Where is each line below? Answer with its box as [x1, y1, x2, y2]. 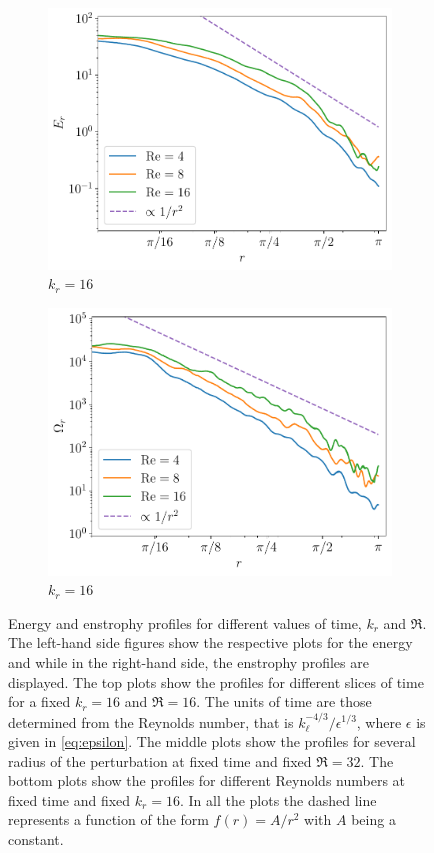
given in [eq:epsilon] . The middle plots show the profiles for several [8, 731, 416, 752]
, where [356, 711, 402, 732]
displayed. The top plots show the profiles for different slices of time [8, 671, 424, 692]
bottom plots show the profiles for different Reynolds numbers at [8, 770, 406, 791]
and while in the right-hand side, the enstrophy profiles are [8, 651, 369, 672]
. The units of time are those [196, 691, 372, 712]
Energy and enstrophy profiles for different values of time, [8, 612, 362, 633]
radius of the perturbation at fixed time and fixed [8, 750, 312, 771]
